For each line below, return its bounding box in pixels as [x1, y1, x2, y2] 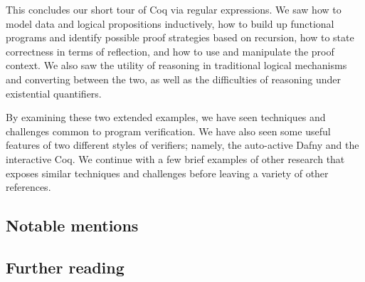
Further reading [6, 256, 125, 278]
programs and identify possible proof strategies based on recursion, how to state [6, 30, 354, 45]
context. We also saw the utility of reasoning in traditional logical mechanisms [6, 58, 347, 73]
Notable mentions [6, 214, 139, 236]
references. [6, 179, 51, 194]
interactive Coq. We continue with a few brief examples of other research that [6, 151, 345, 166]
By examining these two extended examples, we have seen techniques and [6, 110, 326, 125]
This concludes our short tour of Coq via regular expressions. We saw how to [6, 2, 342, 16]
